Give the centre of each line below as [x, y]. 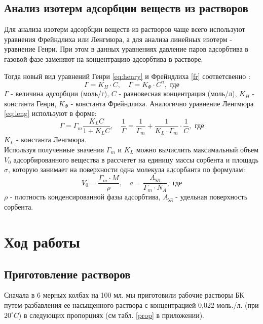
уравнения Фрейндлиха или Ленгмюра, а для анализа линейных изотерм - [118, 39]
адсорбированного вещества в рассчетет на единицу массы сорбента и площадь [136, 159]
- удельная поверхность [212, 196]
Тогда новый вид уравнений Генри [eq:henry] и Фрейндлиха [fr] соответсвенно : [127, 76]
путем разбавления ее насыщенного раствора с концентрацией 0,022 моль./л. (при [131, 305]
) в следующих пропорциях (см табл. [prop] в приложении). [111, 315]
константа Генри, [30, 103]
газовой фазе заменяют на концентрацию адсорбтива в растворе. [104, 58]
